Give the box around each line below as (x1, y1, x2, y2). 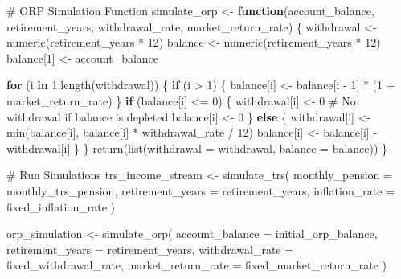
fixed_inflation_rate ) (6, 198, 116, 215)
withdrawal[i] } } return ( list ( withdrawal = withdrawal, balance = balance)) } (6, 139, 388, 156)
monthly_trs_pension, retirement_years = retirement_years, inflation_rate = (6, 182, 395, 199)
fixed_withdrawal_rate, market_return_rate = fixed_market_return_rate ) (6, 256, 387, 273)
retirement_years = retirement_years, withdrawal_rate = (6, 240, 294, 257)
